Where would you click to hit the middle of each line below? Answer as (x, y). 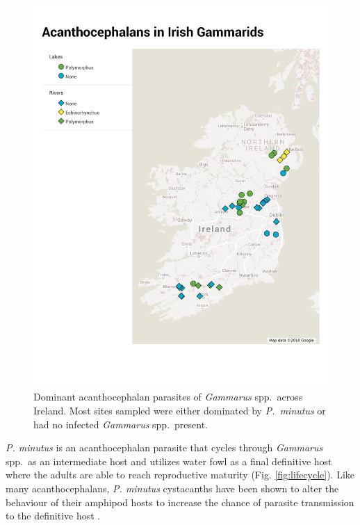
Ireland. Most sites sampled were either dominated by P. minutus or (180, 411)
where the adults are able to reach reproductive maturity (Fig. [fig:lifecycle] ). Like (180, 475)
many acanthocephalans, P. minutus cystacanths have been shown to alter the (172, 488)
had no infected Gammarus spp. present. (121, 424)
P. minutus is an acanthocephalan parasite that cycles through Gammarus (164, 447)
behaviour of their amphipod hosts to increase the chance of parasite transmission (180, 502)
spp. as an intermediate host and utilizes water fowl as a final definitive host (169, 461)
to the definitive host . (53, 516)
